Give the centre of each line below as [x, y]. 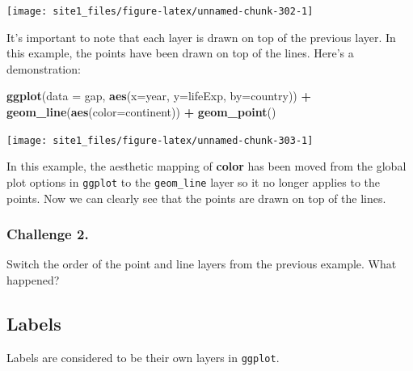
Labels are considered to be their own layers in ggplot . [143, 357]
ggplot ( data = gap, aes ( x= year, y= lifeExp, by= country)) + [159, 96]
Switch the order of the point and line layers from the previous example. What [202, 264]
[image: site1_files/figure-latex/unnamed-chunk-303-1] [160, 140]
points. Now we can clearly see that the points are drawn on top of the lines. [196, 198]
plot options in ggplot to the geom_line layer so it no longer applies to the [193, 181]
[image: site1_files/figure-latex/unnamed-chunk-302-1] [160, 11]
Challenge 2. [48, 234]
